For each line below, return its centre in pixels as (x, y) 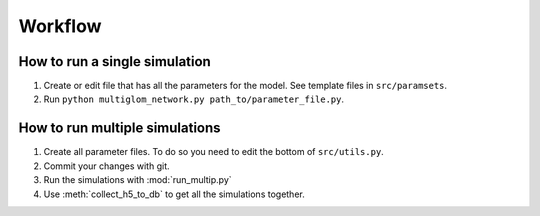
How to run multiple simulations (119, 128)
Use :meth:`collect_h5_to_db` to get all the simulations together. (174, 194)
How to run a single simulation (115, 61)
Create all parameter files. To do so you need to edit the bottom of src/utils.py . (213, 152)
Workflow (60, 26)
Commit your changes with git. (106, 166)
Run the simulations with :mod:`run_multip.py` (137, 180)
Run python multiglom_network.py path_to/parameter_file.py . (194, 99)
